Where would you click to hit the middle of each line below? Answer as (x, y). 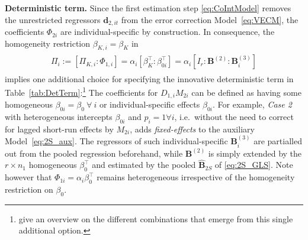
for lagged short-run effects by (59, 129)
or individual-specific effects (150, 104)
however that (28, 177)
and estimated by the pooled (144, 165)
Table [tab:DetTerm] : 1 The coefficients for (81, 91)
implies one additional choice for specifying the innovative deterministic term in (149, 78)
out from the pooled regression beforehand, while (94, 153)
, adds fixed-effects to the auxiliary (192, 129)
